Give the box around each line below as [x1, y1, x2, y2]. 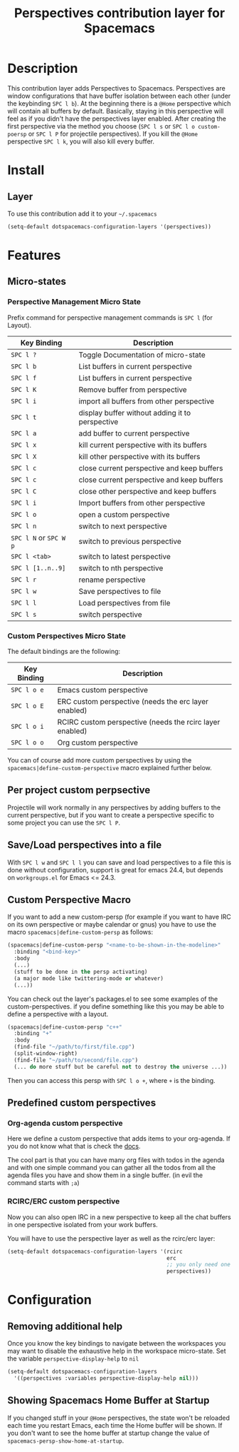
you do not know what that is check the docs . [7, 1142, 141, 1151]
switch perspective [78, 609, 142, 619]
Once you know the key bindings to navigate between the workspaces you [7, 1339, 226, 1348]
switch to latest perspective [78, 551, 171, 561]
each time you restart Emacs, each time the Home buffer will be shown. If [7, 1421, 223, 1429]
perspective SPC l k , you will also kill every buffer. [7, 137, 155, 146]
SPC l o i [11, 722, 44, 730]
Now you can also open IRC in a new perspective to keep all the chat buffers [7, 1212, 231, 1221]
